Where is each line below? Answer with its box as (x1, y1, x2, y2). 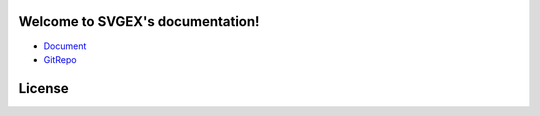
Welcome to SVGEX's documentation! (18, 13, 260, 30)
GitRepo (43, 53, 77, 65)
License (18, 80, 69, 97)
